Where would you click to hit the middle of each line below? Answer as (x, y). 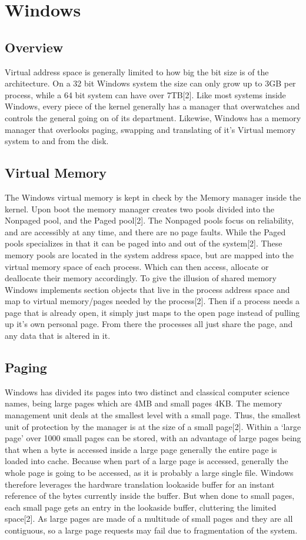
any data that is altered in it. (58, 336)
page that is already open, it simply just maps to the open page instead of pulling (152, 312)
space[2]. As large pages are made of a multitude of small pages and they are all (149, 519)
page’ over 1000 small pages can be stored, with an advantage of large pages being (153, 438)
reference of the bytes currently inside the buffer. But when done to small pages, (150, 496)
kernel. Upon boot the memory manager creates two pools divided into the (140, 209)
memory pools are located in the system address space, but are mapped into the (149, 254)
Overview (34, 47)
